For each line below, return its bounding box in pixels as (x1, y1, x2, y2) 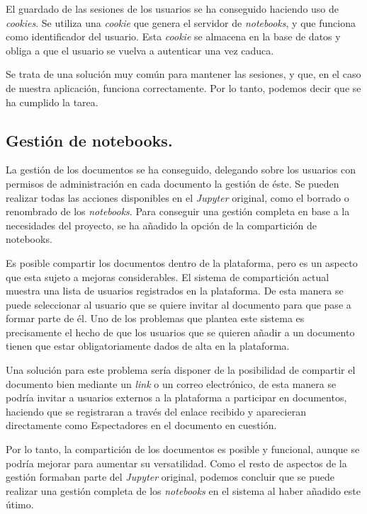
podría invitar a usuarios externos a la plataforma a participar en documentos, (6, 390, 347, 405)
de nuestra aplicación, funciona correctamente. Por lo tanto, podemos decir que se (6, 80, 361, 95)
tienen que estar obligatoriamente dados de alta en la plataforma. (6, 338, 290, 353)
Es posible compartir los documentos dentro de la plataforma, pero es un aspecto (6, 255, 358, 270)
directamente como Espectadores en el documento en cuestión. (6, 418, 277, 433)
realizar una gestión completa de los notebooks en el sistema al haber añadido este (6, 483, 361, 498)
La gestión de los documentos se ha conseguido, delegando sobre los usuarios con (6, 162, 356, 177)
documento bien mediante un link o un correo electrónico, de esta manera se (6, 376, 337, 391)
